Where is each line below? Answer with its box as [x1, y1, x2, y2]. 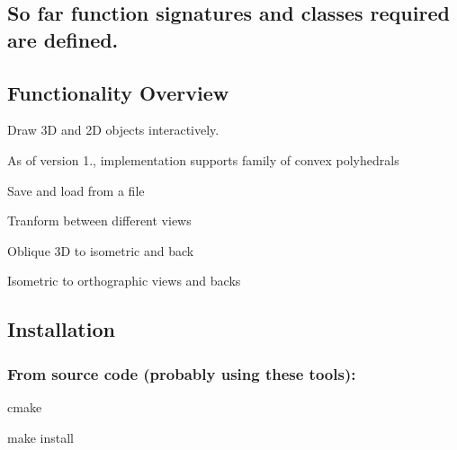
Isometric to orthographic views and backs [7, 271, 241, 290]
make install [7, 428, 74, 446]
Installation [7, 315, 115, 343]
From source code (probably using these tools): [7, 362, 356, 384]
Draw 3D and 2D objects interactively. [7, 120, 220, 139]
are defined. [7, 25, 119, 53]
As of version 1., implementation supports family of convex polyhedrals [7, 150, 399, 169]
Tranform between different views [7, 211, 192, 230]
